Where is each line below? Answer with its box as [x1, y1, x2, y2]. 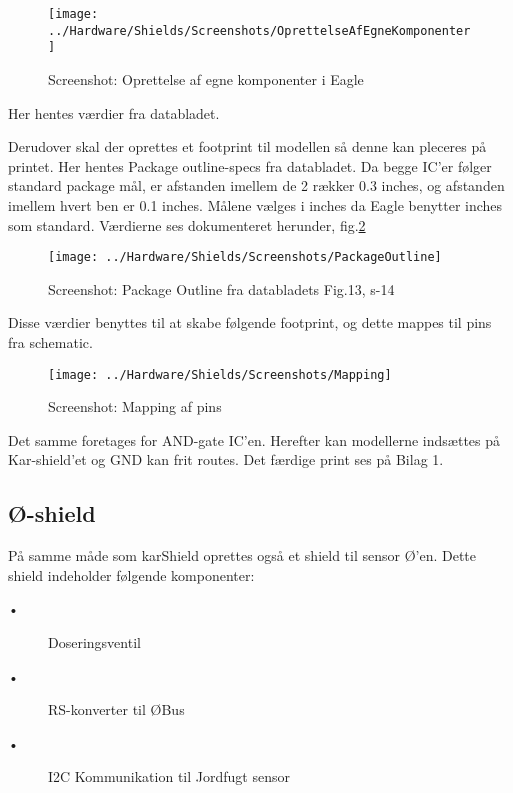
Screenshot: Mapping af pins [48, 396, 222, 417]
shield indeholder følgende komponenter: [8, 564, 255, 585]
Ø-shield [8, 498, 96, 529]
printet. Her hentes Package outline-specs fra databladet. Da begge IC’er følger [8, 155, 492, 176]
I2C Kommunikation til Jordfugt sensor [48, 766, 290, 787]
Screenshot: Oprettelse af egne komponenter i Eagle [48, 68, 364, 89]
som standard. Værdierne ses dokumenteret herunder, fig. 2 [8, 214, 366, 235]
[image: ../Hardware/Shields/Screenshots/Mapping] [48, 367, 392, 382]
